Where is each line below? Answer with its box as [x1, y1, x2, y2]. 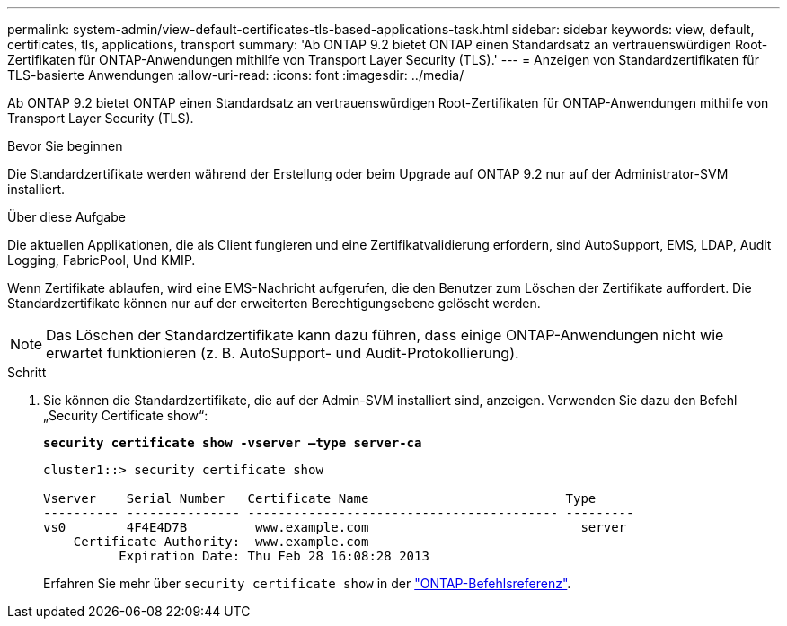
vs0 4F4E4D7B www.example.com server [43, 520, 627, 534]
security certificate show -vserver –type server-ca [43, 436, 422, 450]
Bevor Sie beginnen [7, 138, 123, 154]
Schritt [7, 365, 47, 380]
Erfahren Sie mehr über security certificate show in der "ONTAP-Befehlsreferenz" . [43, 576, 571, 591]
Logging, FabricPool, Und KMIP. [7, 252, 196, 268]
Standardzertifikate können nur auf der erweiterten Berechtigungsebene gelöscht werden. [7, 295, 541, 311]
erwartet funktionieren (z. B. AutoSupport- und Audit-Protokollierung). [46, 344, 519, 362]
